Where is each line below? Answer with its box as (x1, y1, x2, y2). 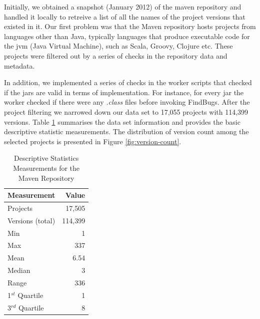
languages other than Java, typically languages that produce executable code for (4, 31, 250, 41)
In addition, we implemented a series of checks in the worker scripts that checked (4, 77, 252, 88)
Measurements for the (13, 162, 80, 173)
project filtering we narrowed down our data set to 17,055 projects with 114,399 (4, 106, 248, 117)
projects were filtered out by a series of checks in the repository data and (4, 50, 227, 61)
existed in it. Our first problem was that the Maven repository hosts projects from (4, 21, 256, 32)
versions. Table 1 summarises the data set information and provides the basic (4, 116, 240, 127)
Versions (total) (7, 215, 55, 225)
